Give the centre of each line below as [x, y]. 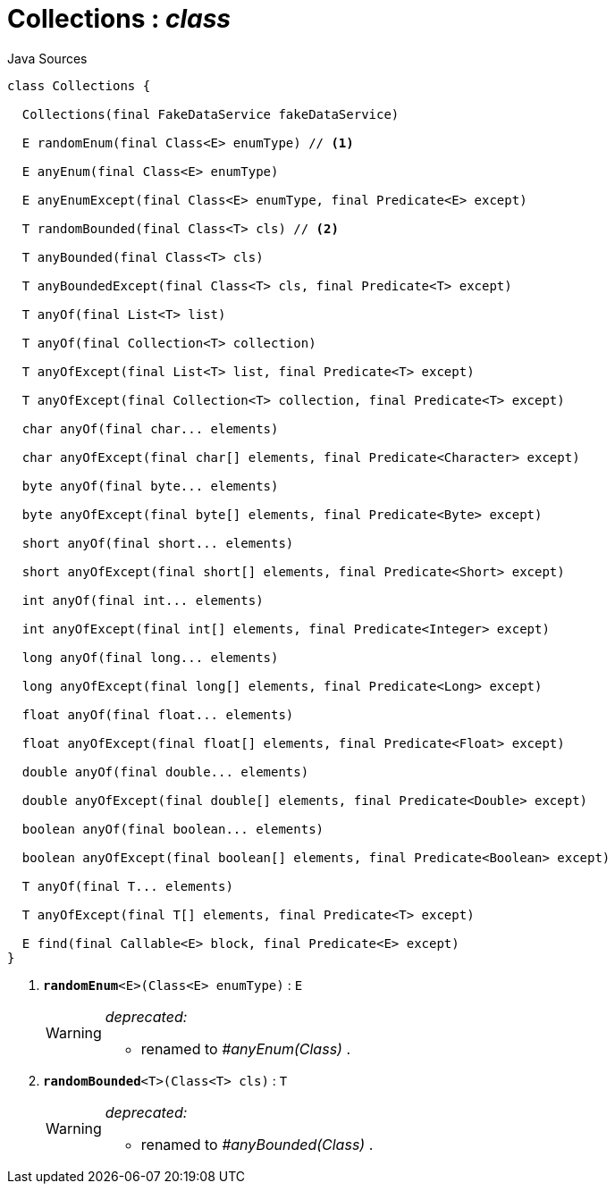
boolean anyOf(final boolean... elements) [173, 829]
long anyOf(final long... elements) [150, 657]
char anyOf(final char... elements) [150, 428]
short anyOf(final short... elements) [158, 543]
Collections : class [119, 19]
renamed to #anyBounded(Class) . [257, 1144]
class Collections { [79, 85]
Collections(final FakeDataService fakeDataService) [211, 114]
